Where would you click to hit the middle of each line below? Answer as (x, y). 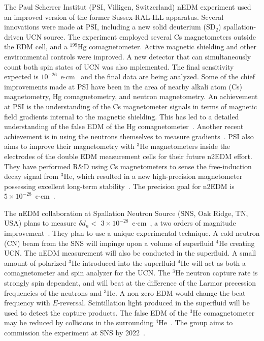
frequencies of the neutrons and (53, 292)
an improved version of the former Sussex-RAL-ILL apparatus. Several (114, 17)
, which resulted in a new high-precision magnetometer (157, 176)
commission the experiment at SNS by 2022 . (75, 332)
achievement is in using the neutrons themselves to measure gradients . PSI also (129, 136)
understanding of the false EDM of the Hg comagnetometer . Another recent (124, 126)
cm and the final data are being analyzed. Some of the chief (160, 76)
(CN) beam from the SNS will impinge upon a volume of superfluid (109, 243)
